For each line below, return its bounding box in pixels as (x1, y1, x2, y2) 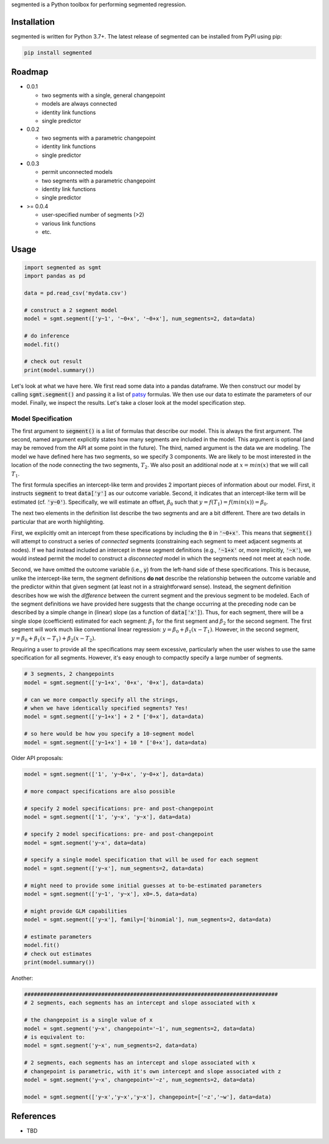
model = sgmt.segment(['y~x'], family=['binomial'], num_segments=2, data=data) (24, 916, 272, 923)
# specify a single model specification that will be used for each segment (24, 856, 259, 863)
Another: (11, 974, 34, 982)
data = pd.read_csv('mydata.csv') (24, 290, 127, 297)
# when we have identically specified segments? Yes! (24, 704, 188, 711)
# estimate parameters (24, 933, 92, 940)
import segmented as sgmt (24, 264, 102, 271)
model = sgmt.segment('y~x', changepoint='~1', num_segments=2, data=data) (24, 1025, 256, 1032)
